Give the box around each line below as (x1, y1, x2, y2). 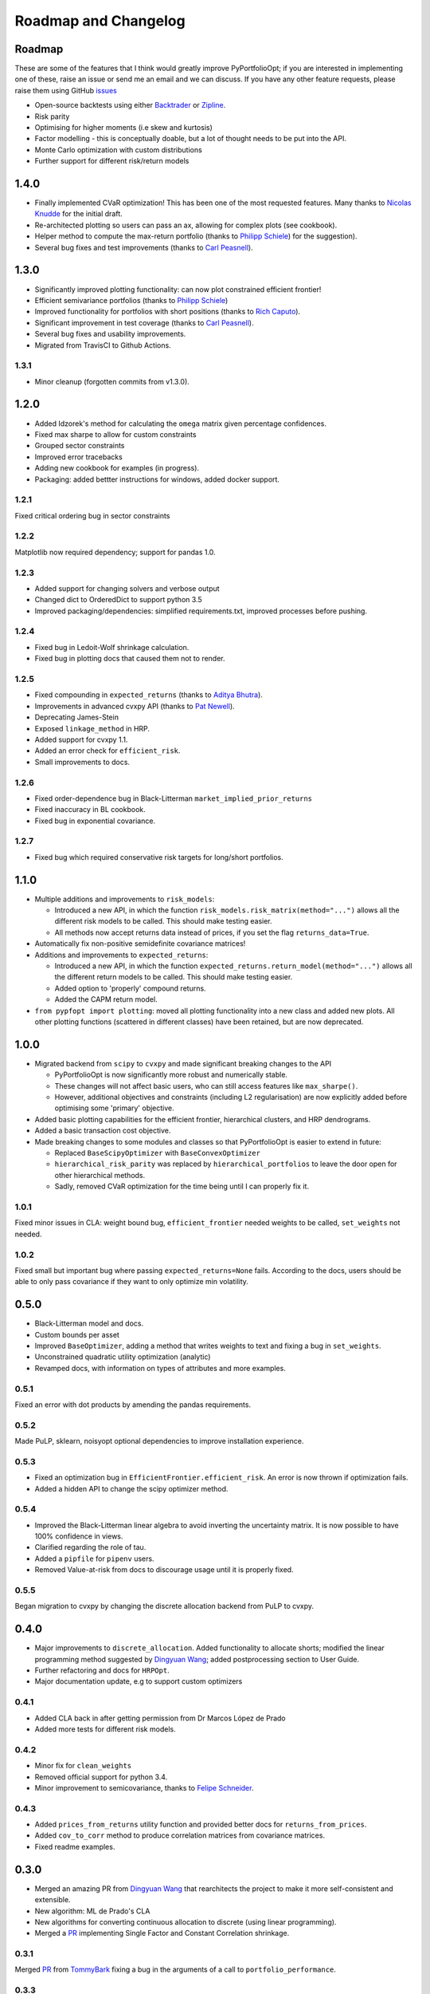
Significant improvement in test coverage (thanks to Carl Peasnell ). (34, 317, 254, 327)
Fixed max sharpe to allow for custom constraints (34, 429, 197, 439)
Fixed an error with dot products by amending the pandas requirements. (14, 1400, 251, 1409)
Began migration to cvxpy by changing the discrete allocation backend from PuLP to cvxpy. (14, 1602, 315, 1611)
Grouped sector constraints (34, 441, 125, 451)
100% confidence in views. (34, 1531, 123, 1541)
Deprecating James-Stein (34, 712, 119, 722)
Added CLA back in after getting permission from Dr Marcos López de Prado (34, 1713, 286, 1723)
